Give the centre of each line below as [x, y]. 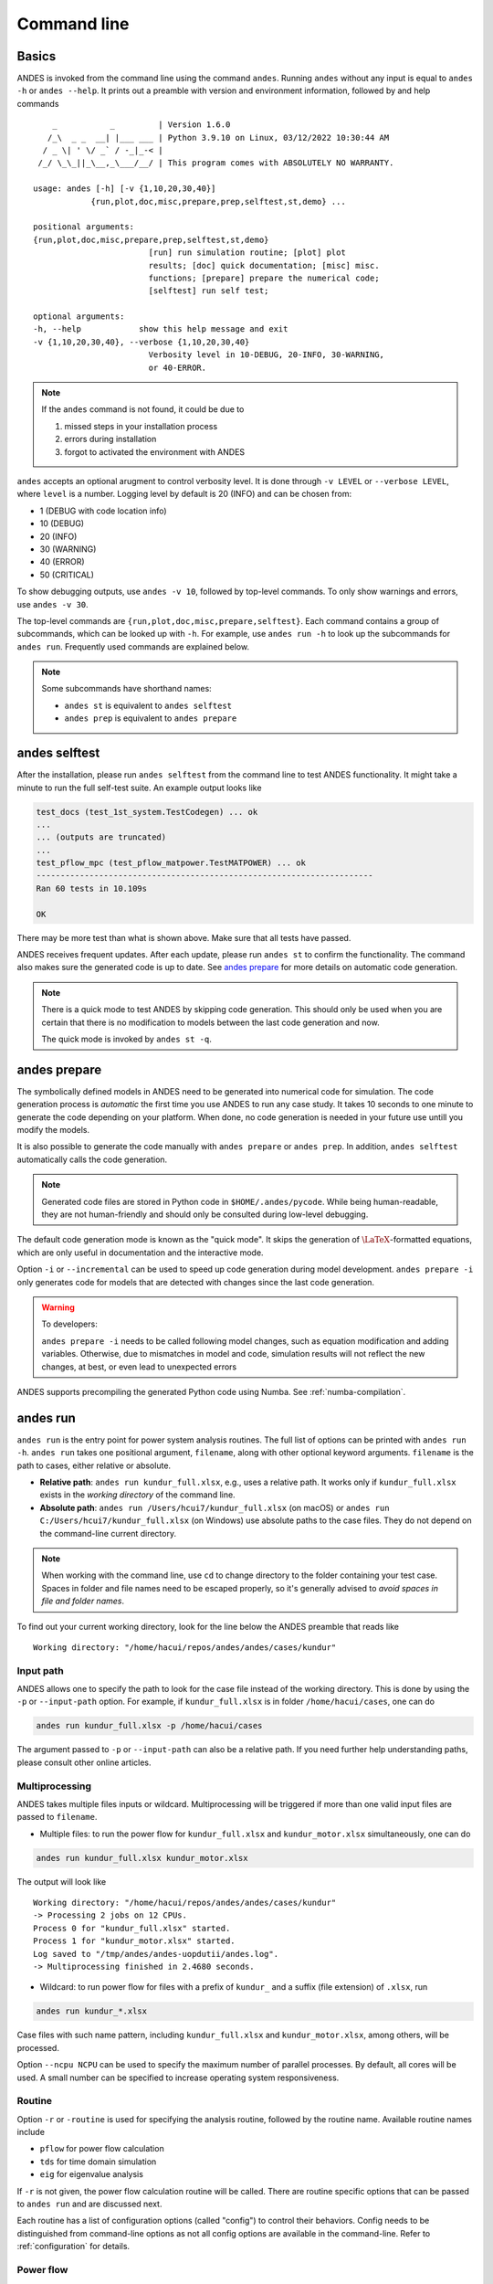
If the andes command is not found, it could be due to [143, 409]
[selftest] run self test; [209, 291]
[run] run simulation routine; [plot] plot [247, 253]
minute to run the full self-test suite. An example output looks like [139, 788]
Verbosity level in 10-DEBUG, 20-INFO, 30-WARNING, [267, 355]
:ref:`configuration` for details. [73, 2247]
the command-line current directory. [108, 1533]
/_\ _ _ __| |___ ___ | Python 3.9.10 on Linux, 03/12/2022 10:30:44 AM [218, 137]
